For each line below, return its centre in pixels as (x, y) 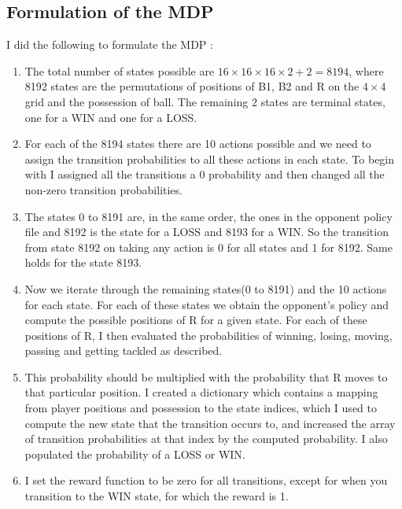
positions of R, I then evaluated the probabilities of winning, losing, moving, (208, 335)
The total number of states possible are (120, 70)
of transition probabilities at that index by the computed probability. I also (206, 439)
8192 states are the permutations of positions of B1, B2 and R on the (192, 86)
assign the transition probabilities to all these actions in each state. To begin (210, 159)
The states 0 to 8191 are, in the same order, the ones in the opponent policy (208, 216)
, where (366, 70)
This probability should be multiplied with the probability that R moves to (206, 376)
